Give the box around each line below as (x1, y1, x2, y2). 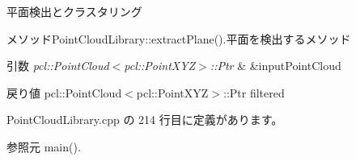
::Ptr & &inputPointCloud (210, 57, 341, 74)
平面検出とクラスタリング (6, 3, 142, 19)
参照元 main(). (6, 138, 81, 155)
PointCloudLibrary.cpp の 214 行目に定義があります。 (6, 111, 283, 128)
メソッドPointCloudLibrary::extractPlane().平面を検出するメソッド (6, 30, 351, 47)
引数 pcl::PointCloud (6, 57, 109, 74)
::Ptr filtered (222, 84, 285, 101)
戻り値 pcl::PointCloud (6, 84, 122, 101)
